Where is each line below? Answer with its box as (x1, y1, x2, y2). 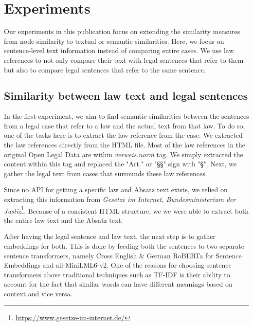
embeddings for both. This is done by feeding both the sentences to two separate (4, 241, 245, 251)
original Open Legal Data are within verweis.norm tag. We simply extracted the (4, 149, 243, 159)
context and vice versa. (4, 289, 72, 299)
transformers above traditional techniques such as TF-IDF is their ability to (4, 269, 230, 279)
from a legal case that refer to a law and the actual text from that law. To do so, (4, 120, 245, 130)
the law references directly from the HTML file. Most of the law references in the (4, 140, 246, 150)
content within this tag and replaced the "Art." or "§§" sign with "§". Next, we (4, 159, 237, 169)
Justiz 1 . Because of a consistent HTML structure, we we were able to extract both (4, 204, 249, 216)
